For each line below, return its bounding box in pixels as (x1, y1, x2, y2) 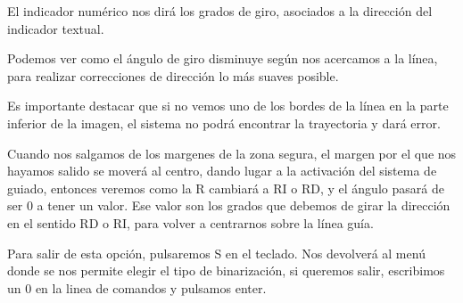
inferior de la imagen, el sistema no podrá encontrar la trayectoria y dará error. (7, 113, 441, 132)
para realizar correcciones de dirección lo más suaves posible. (7, 66, 339, 85)
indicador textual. (7, 19, 104, 37)
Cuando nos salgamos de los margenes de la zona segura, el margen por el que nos (7, 143, 457, 162)
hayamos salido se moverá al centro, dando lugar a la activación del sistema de (7, 161, 437, 180)
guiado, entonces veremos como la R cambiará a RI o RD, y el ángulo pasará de (7, 178, 444, 197)
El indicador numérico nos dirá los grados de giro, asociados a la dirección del (7, 2, 433, 20)
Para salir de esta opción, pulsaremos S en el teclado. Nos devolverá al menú (7, 243, 426, 262)
